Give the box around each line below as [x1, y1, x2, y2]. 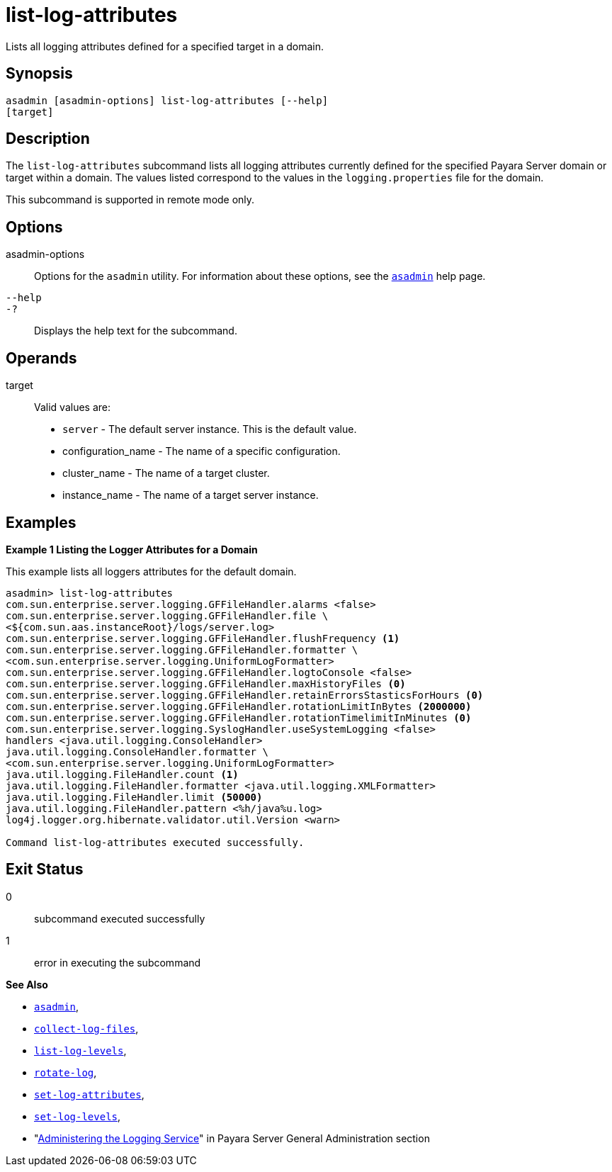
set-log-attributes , [34, 1088, 144, 1100]
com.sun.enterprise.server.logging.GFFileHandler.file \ [6, 609, 329, 621]
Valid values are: [34, 401, 111, 414]
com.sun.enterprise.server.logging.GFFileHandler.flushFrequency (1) [6, 632, 400, 644]
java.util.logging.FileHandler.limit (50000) [6, 791, 263, 803]
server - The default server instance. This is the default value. [62, 423, 357, 436]
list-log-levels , [34, 1044, 127, 1057]
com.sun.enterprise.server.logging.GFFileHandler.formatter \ [6, 643, 358, 655]
